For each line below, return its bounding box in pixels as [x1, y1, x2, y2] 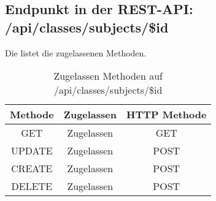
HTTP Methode [126, 107, 207, 122]
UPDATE [10, 143, 53, 158]
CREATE [11, 161, 53, 176]
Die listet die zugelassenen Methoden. [5, 46, 147, 59]
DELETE [11, 179, 53, 194]
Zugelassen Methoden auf [53, 69, 163, 83]
